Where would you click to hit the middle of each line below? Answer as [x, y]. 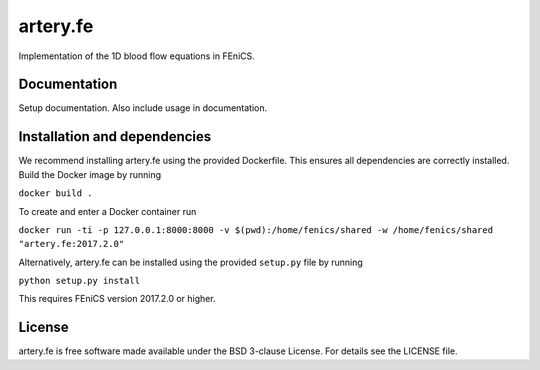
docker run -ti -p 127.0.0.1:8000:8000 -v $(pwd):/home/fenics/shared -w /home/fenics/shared [256, 229]
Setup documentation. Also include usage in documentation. [143, 108]
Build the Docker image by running [90, 174]
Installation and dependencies [115, 136]
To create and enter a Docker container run [107, 211]
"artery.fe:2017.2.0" [71, 244]
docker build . [56, 193]
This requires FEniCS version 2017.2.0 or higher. [117, 299]
